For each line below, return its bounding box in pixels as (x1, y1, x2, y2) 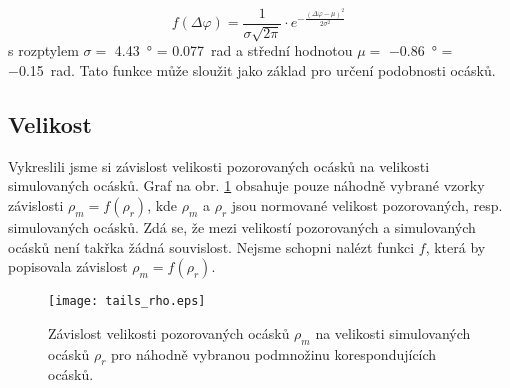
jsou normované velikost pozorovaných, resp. (231, 195, 503, 216)
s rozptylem (8, 40, 79, 61)
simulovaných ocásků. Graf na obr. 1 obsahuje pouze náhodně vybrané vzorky (8, 175, 485, 196)
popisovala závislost (8, 256, 128, 277)
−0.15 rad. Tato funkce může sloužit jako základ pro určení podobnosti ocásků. (8, 60, 496, 81)
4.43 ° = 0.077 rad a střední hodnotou (114, 40, 353, 61)
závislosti (8, 195, 64, 216)
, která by (425, 236, 486, 257)
